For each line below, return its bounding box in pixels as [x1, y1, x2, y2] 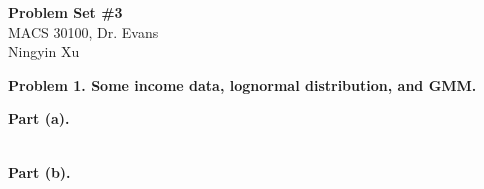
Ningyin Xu [8, 41, 80, 62]
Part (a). [8, 108, 70, 129]
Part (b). [8, 161, 71, 182]
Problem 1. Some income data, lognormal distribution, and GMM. [8, 74, 477, 95]
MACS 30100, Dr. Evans [8, 21, 159, 42]
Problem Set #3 [8, 2, 123, 22]
